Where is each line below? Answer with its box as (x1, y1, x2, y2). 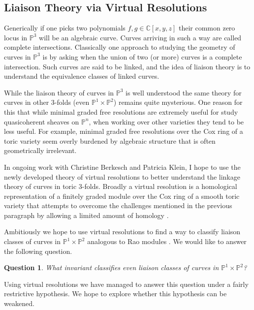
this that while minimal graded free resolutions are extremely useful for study (4, 106, 238, 117)
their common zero (178, 23, 235, 33)
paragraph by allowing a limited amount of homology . (4, 210, 169, 220)
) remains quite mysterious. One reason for (113, 97, 243, 107)
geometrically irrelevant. (4, 145, 77, 155)
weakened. (4, 298, 34, 309)
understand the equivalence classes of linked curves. (4, 71, 159, 81)
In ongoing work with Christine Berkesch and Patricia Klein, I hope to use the (4, 161, 241, 172)
